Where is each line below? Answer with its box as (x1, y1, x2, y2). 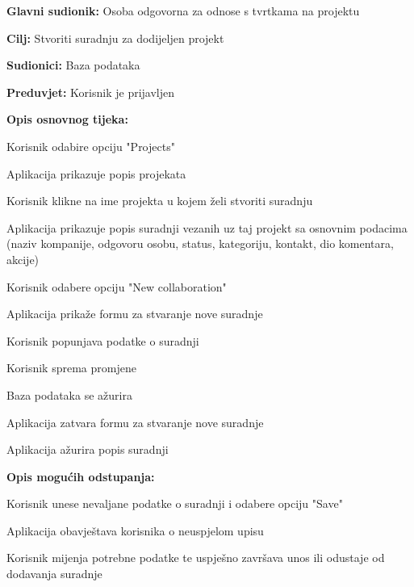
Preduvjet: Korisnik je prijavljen (6, 83, 175, 100)
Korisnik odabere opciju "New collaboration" (6, 278, 227, 295)
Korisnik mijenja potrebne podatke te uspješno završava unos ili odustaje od (6, 549, 385, 566)
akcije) (6, 250, 40, 267)
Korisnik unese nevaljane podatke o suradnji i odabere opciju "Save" (6, 495, 343, 512)
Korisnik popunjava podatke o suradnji (6, 332, 199, 349)
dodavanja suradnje (6, 565, 102, 582)
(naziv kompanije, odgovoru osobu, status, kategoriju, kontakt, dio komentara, (6, 235, 394, 252)
